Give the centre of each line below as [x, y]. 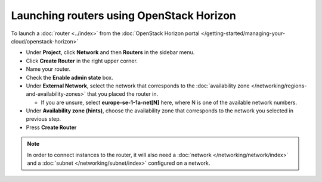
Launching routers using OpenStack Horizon [124, 15]
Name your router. [48, 69]
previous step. [44, 119]
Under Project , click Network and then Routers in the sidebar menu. [110, 52]
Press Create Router [51, 127]
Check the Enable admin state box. [69, 77]
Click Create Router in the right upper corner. [82, 61]
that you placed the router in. [123, 94]
